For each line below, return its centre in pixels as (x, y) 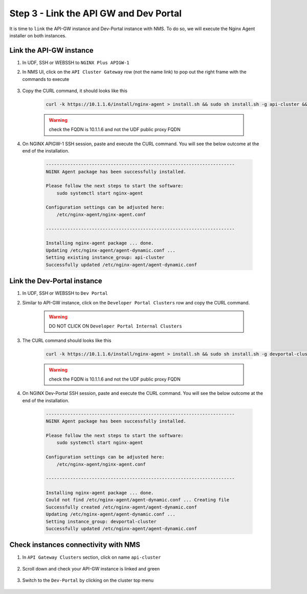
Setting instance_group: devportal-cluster (101, 521)
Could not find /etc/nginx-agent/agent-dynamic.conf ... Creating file (138, 500)
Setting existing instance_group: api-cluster (105, 258)
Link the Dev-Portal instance (56, 281)
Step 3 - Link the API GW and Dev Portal (95, 13)
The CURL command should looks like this (67, 340)
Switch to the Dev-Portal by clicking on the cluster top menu (88, 580)
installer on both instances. (38, 35)
